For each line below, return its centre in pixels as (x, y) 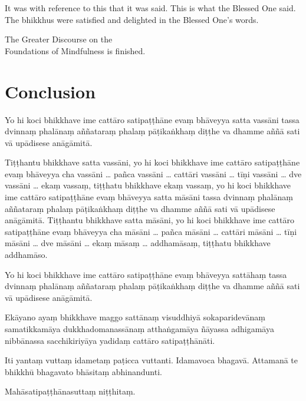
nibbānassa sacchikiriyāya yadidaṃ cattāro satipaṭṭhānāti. (110, 340)
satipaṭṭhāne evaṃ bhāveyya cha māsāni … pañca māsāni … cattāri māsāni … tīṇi (151, 231)
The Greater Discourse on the (59, 39)
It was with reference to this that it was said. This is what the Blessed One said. (150, 8)
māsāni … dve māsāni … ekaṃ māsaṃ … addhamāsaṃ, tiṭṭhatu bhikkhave (138, 243)
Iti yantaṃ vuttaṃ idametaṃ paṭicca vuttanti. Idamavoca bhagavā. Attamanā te (151, 360)
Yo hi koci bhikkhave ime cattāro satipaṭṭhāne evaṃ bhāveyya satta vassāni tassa (152, 119)
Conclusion (50, 91)
